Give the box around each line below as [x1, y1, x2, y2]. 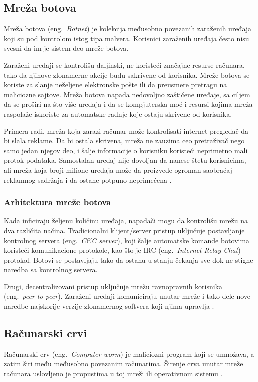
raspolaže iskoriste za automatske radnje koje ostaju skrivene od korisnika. [4, 108, 232, 119]
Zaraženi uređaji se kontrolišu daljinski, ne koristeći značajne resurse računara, [4, 59, 245, 70]
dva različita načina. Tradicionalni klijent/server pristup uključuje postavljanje [4, 225, 245, 235]
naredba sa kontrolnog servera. [4, 264, 98, 275]
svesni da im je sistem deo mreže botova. [4, 43, 129, 53]
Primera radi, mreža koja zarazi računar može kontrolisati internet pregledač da [4, 125, 249, 136]
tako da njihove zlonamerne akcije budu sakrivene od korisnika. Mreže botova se [4, 69, 250, 80]
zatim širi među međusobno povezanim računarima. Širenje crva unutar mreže [4, 358, 243, 369]
